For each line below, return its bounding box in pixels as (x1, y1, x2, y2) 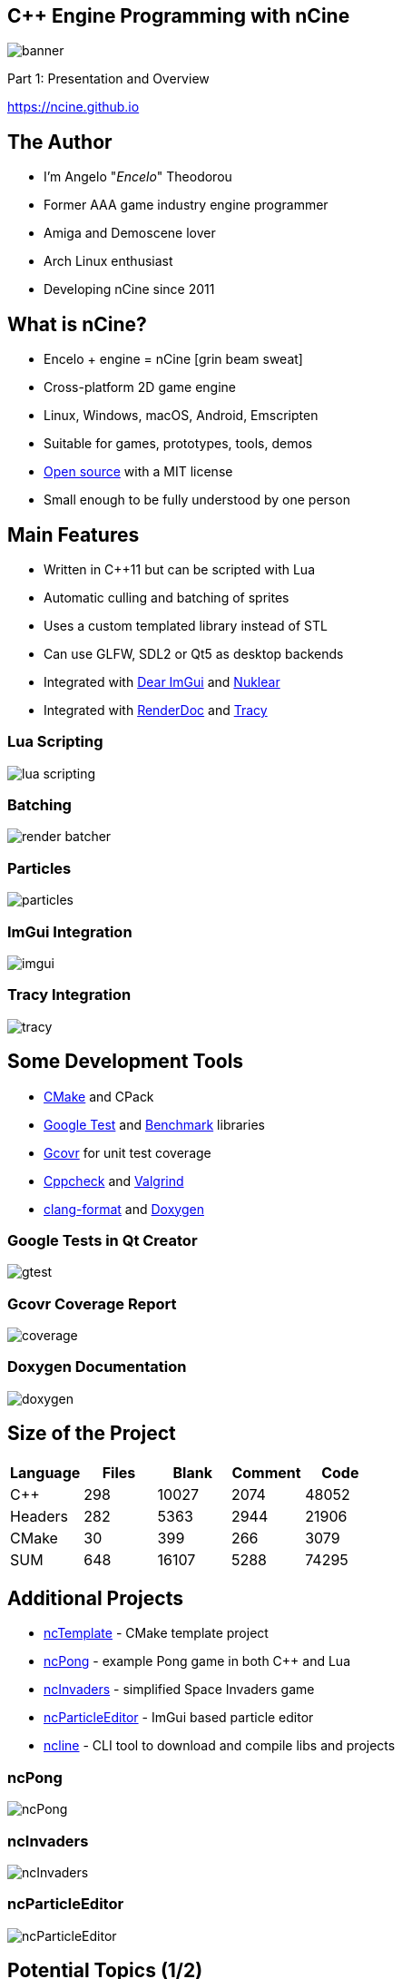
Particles (7, 858, 72, 877)
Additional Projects (7, 1587, 183, 1611)
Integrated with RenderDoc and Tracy (44, 701, 268, 718)
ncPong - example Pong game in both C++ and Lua (44, 1653, 350, 1670)
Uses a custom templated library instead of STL (44, 617, 328, 633)
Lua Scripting (7, 732, 103, 751)
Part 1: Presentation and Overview (7, 71, 210, 87)
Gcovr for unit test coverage (44, 1144, 211, 1161)
